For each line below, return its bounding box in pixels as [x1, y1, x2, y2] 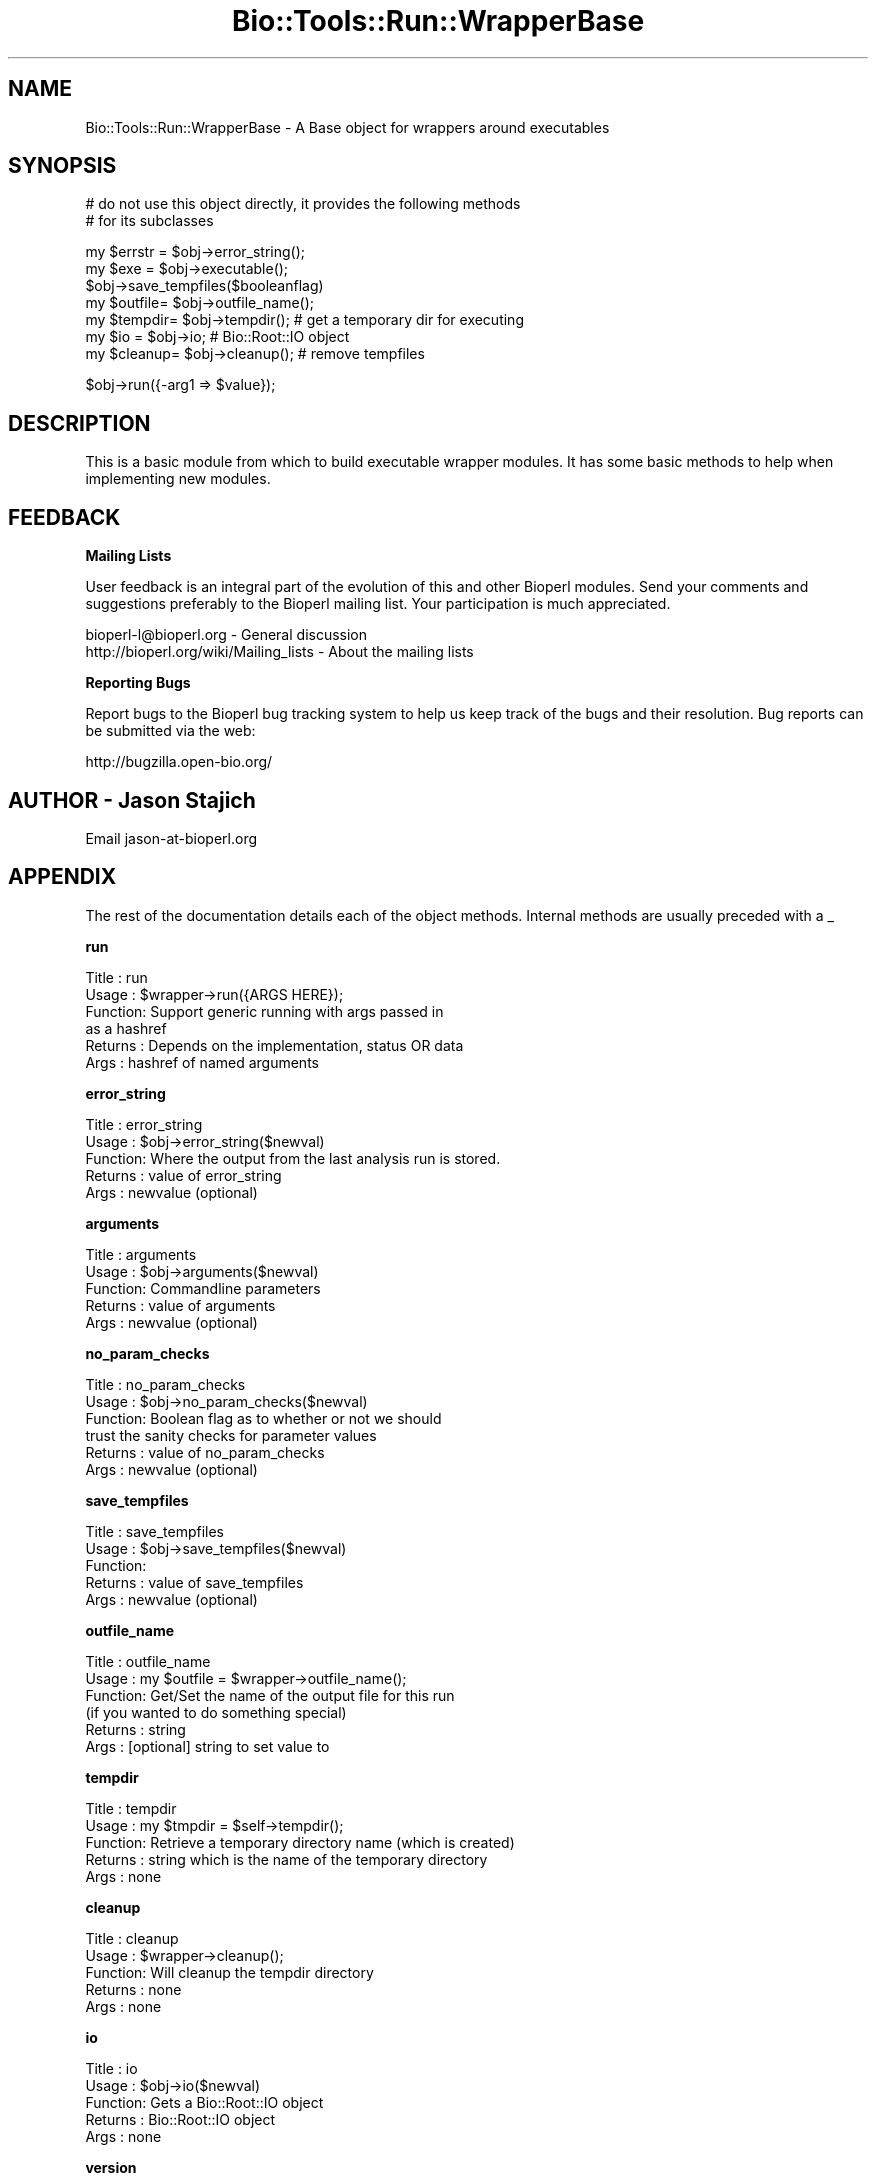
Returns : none [85, 1980, 182, 1998]
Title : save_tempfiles [85, 1522, 225, 1540]
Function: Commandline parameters [85, 1279, 321, 1297]
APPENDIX [8, 864, 117, 890]
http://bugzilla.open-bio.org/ [85, 753, 273, 771]
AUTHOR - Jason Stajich [8, 787, 256, 813]
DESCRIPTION [8, 410, 151, 436]
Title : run [85, 968, 148, 986]
